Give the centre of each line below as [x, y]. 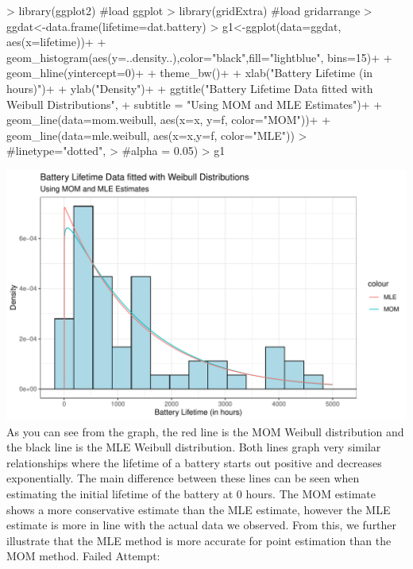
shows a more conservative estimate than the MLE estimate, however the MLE [199, 509]
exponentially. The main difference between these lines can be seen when [183, 478]
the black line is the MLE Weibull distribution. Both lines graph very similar [194, 447]
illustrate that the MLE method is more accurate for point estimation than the [199, 540]
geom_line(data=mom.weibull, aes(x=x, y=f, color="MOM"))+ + [169, 120]
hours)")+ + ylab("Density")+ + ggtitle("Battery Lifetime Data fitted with [190, 88]
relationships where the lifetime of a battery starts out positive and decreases [194, 462]
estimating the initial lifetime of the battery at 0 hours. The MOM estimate [191, 493]
